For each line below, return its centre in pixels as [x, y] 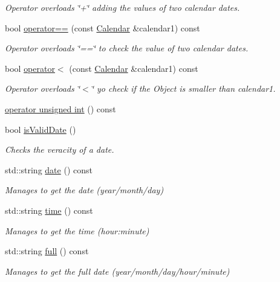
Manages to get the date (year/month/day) [84, 190]
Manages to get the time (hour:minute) [77, 230]
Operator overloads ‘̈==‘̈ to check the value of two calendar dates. [127, 48]
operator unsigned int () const [60, 108]
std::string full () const [47, 251]
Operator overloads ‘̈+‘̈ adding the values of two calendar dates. [122, 7]
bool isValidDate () [41, 129]
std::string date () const [49, 169]
